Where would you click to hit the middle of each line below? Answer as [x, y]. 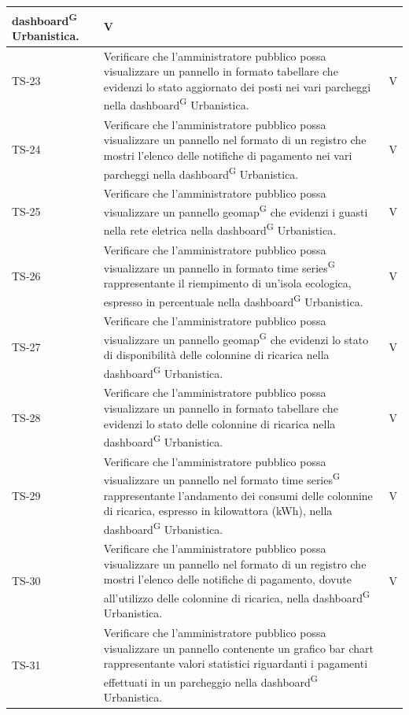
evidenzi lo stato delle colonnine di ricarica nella [219, 423]
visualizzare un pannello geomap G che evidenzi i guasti [236, 210]
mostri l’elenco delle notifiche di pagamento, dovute [227, 579]
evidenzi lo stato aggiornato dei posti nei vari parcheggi [237, 86]
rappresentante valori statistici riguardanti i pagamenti [236, 663]
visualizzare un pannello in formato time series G [219, 267]
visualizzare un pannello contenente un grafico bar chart [239, 648]
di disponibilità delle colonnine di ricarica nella [216, 355]
